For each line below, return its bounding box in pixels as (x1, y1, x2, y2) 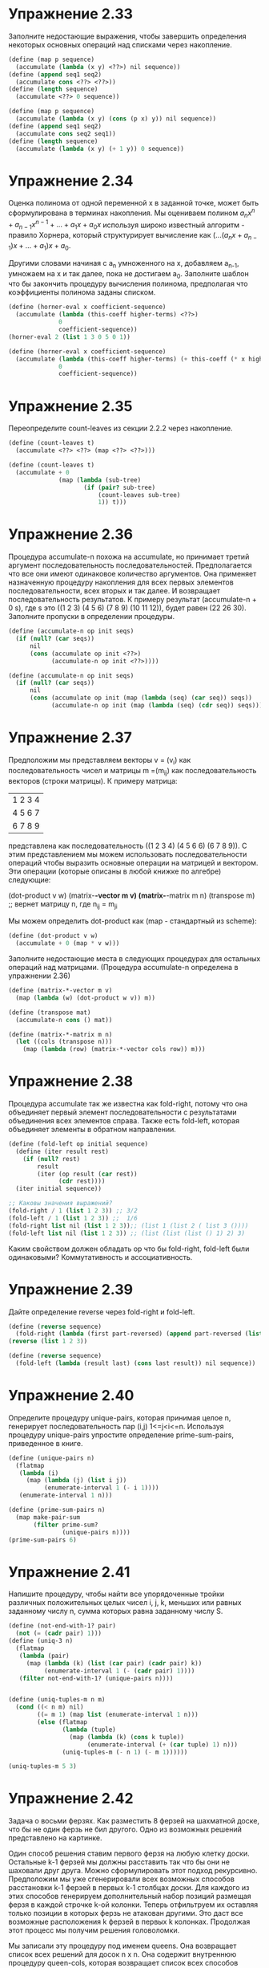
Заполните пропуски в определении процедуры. (8, 612, 175, 621)
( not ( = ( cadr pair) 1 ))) (15, 1629, 102, 1638)
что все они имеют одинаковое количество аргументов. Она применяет (8, 569, 257, 579)
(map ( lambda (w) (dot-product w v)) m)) (15, 993, 156, 1002)
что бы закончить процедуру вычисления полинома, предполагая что (8, 279, 248, 289)
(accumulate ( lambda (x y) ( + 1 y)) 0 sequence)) (15, 145, 184, 153)
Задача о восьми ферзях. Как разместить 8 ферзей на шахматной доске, (8, 1816, 260, 1826)
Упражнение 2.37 (8, 728, 132, 747)
